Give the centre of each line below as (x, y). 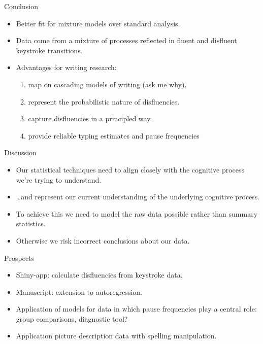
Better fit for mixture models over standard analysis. (98, 23)
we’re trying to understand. (59, 179)
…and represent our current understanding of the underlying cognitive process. (138, 197)
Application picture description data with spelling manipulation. (116, 336)
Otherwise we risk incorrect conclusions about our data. (103, 240)
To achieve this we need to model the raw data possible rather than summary (137, 213)
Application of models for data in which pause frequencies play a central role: (136, 309)
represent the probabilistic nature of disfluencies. (104, 101)
